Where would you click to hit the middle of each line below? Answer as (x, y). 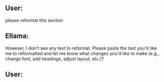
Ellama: (17, 36)
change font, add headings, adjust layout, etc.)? (55, 58)
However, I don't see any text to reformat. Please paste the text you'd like (81, 48)
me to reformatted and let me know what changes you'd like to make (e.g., (82, 53)
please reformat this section (34, 20)
